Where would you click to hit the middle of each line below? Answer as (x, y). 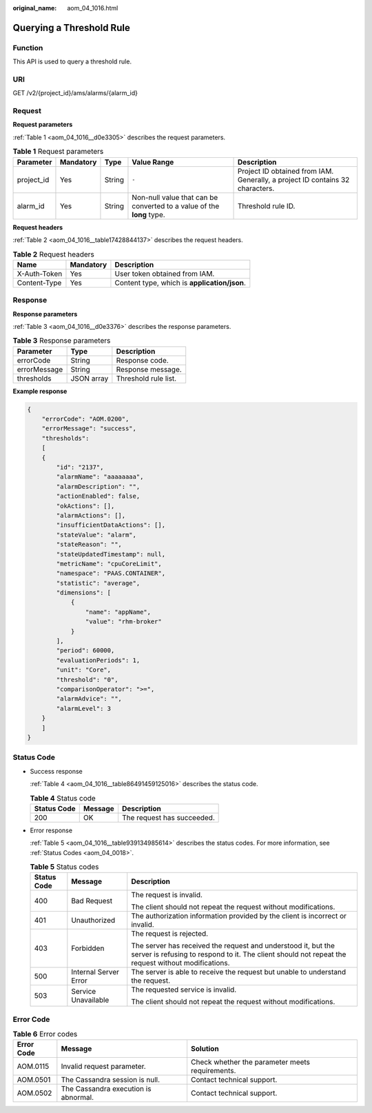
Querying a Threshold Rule (71, 28)
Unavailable (90, 1000)
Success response (56, 771)
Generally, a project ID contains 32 (293, 179)
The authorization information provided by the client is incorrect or (239, 916)
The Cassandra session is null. (111, 1080)
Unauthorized (93, 921)
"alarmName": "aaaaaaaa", (100, 477)
